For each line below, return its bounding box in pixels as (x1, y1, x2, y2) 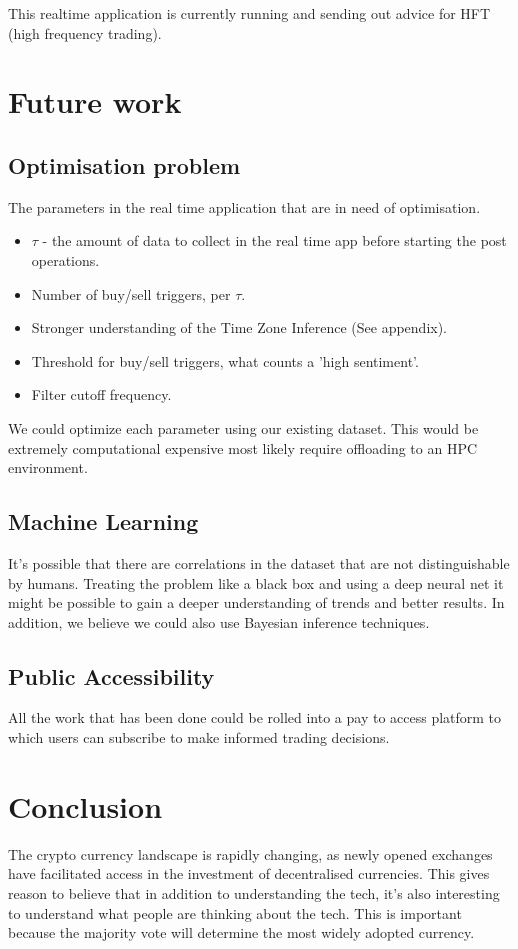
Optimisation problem (8, 149, 241, 180)
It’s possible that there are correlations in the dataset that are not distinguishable (8, 552, 510, 573)
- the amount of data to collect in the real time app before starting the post (42, 230, 507, 251)
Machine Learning (8, 506, 199, 537)
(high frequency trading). (8, 22, 162, 43)
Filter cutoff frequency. (31, 384, 172, 405)
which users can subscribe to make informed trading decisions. (8, 727, 390, 748)
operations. (31, 249, 100, 270)
